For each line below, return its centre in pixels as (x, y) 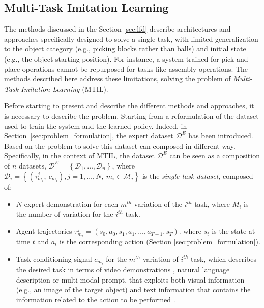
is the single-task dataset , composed (198, 175)
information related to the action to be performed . (96, 299)
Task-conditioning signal (54, 258)
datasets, (33, 165)
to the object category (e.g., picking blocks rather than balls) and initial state (125, 49)
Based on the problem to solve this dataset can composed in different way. (120, 145)
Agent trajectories (44, 231)
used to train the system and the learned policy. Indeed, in (96, 125)
